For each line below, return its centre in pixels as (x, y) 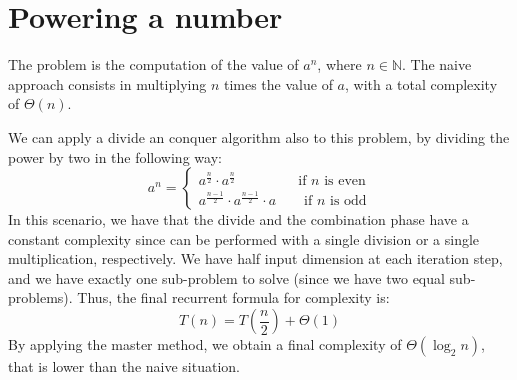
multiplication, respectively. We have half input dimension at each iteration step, (255, 258)
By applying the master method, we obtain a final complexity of (205, 344)
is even (345, 181)
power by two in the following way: (115, 156)
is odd (348, 201)
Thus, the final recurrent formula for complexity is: (233, 297)
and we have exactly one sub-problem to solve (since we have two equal (226, 277)
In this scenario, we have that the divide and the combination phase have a (238, 219)
